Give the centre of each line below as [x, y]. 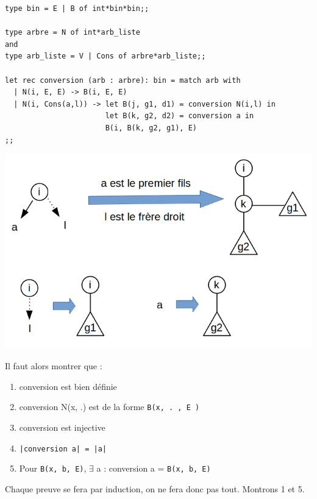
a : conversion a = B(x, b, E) [154, 468]
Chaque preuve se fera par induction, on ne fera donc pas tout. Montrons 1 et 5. [155, 488]
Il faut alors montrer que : [54, 366]
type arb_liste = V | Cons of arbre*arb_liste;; [105, 56]
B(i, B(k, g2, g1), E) [151, 128]
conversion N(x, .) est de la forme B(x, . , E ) [109, 407]
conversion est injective [62, 427]
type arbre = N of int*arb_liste [73, 33]
